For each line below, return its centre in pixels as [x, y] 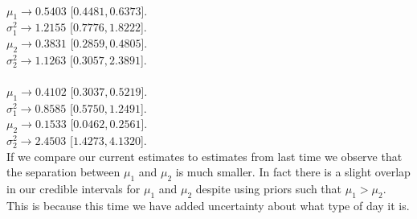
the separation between [63, 172]
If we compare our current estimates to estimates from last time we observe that [204, 156]
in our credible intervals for [74, 189]
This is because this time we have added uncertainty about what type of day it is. [208, 205]
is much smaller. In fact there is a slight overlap [293, 172]
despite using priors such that [269, 189]
